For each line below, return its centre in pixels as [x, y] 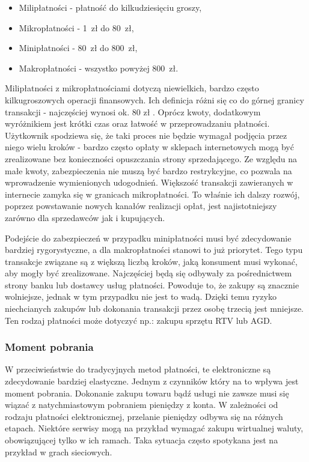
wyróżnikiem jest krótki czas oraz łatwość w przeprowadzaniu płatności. [137, 123]
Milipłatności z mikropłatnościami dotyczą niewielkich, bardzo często [132, 88]
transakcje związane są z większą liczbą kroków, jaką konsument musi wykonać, [151, 261]
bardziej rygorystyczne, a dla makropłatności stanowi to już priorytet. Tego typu [154, 250]
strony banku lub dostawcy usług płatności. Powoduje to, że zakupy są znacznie [152, 284]
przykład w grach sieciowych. [59, 451]
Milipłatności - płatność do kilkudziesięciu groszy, [110, 7]
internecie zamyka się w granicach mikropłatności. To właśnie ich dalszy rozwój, [152, 194]
